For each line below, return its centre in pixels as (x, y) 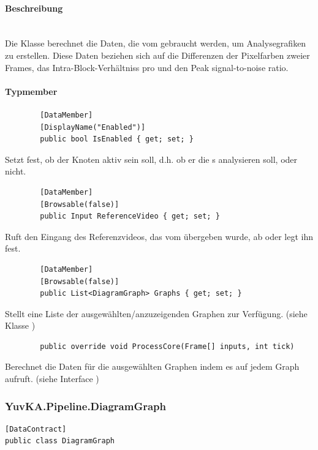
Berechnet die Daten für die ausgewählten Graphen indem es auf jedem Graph (152, 366)
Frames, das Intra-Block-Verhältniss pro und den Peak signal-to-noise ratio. (147, 67)
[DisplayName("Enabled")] (93, 127)
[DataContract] (36, 429)
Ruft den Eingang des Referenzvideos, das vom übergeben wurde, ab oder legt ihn (159, 236)
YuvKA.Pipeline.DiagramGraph (85, 406)
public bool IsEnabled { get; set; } (117, 139)
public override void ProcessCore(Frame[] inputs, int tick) (167, 346)
